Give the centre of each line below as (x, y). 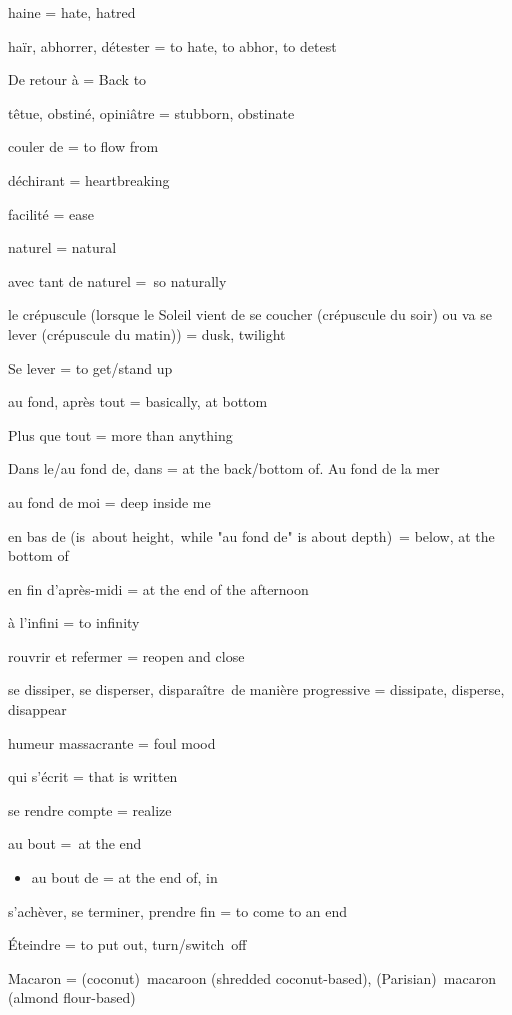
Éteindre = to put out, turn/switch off (127, 944)
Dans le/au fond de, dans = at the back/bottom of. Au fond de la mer (224, 468)
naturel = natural (62, 247)
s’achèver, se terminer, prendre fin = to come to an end (178, 910)
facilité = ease (51, 213)
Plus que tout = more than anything (120, 434)
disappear (37, 709)
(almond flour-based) (72, 997)
